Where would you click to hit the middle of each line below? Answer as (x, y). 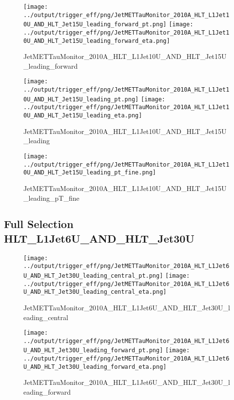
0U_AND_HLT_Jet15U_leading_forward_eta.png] (97, 41)
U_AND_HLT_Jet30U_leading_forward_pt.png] (93, 351)
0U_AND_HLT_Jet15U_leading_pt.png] (81, 99)
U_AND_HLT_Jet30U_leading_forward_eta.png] (95, 367)
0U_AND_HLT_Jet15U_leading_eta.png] (83, 116)
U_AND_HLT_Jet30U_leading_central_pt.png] (93, 276)
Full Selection (39, 224)
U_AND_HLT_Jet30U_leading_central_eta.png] (95, 292)
